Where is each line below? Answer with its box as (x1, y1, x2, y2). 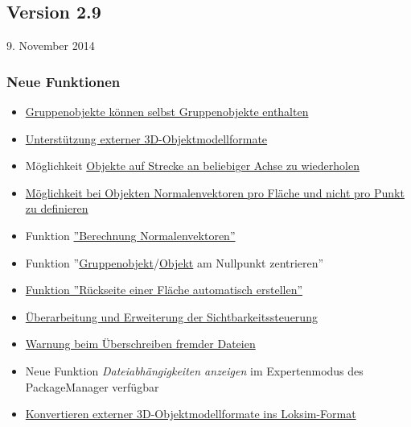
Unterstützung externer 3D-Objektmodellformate (25, 130, 268, 147)
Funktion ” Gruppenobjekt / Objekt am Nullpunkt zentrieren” (25, 254, 324, 271)
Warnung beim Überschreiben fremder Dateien (25, 335, 256, 352)
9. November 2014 (6, 37, 95, 54)
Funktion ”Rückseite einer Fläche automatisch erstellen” (25, 281, 303, 298)
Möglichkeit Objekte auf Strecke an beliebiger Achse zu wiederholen (25, 157, 360, 174)
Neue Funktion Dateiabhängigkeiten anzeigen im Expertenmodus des (25, 362, 364, 379)
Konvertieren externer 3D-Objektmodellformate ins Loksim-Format (25, 405, 356, 422)
